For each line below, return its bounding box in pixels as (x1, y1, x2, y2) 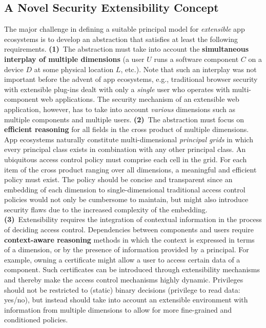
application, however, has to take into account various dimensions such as (4, 103, 235, 114)
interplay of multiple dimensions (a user (4, 53, 145, 64)
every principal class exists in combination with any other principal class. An (4, 144, 246, 155)
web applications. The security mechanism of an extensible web (40, 94, 239, 104)
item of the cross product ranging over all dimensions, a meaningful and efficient (4, 164, 257, 174)
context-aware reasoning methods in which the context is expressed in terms (4, 234, 255, 245)
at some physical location (34, 63, 114, 74)
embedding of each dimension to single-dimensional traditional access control (4, 184, 245, 194)
